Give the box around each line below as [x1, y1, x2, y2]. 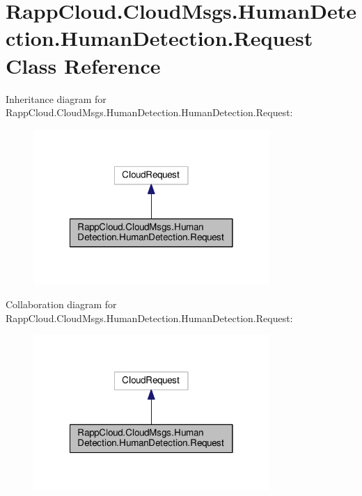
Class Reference [6, 51, 161, 79]
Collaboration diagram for [6, 296, 117, 311]
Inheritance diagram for [6, 91, 107, 106]
